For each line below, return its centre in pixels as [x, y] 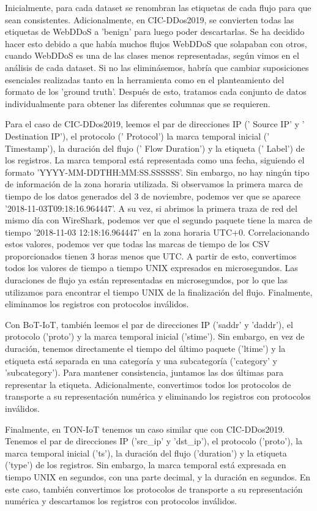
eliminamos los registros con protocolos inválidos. [97, 304]
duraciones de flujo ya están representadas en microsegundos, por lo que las [146, 280]
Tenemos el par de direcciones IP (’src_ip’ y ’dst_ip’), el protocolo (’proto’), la [154, 441]
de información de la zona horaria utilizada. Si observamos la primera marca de [154, 184]
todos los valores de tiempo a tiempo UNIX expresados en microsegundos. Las [151, 268]
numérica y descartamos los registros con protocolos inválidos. [121, 501]
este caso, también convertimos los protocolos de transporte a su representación [154, 489]
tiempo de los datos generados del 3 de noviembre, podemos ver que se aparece [153, 196]
